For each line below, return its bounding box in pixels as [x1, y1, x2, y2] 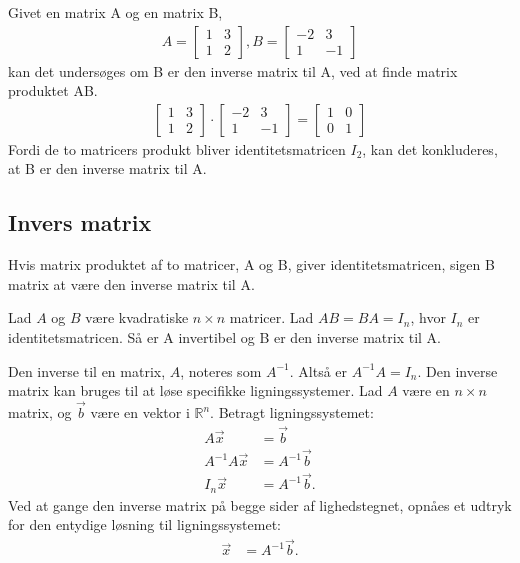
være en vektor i [90, 402, 190, 423]
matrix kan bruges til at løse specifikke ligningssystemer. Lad [8, 380, 383, 401]
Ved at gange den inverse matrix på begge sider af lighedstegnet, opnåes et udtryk [8, 494, 512, 515]
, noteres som [180, 360, 262, 381]
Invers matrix [8, 207, 152, 238]
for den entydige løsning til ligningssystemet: [8, 514, 281, 535]
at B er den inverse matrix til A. [8, 158, 207, 179]
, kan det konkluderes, [362, 138, 498, 159]
